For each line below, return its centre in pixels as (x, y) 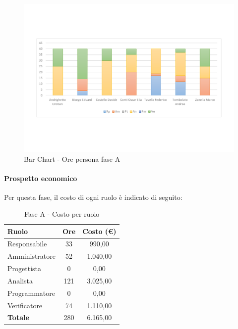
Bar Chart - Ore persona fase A (72, 159)
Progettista (24, 268)
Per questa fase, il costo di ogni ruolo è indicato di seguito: (93, 197)
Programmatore (31, 293)
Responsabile (27, 244)
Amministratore (31, 256)
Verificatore (25, 305)
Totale (18, 317)
